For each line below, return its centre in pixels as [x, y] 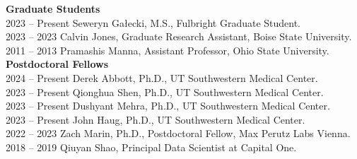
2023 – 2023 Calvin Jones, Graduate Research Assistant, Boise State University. [179, 36]
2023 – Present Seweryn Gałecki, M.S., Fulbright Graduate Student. [153, 22]
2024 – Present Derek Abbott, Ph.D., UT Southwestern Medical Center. [162, 77]
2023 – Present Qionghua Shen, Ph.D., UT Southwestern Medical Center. [165, 92]
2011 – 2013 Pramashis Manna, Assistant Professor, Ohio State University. [168, 50]
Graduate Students [53, 8]
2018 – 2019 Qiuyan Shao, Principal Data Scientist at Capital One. [151, 147]
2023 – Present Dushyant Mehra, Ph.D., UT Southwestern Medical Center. [168, 106]
